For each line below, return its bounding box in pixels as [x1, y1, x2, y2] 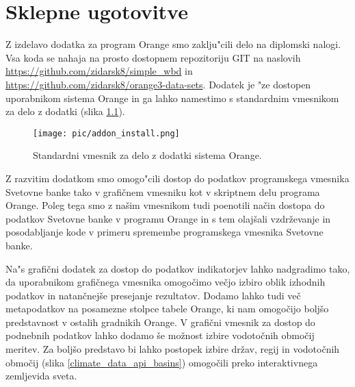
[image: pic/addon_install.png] [33, 128, 180, 138]
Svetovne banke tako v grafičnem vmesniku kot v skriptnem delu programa [5, 184, 320, 199]
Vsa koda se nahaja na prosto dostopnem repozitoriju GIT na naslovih [5, 50, 301, 64]
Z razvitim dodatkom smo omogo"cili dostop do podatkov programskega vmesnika [5, 171, 350, 185]
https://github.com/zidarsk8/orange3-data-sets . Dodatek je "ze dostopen [5, 77, 311, 91]
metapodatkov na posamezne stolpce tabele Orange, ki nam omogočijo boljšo [5, 301, 329, 316]
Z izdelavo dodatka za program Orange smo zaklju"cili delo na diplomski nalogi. [5, 37, 341, 51]
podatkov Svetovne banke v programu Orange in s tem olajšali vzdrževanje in [5, 211, 331, 225]
